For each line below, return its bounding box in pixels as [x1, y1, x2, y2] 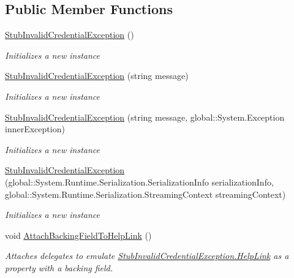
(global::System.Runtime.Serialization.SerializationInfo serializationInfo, [5, 175, 274, 188]
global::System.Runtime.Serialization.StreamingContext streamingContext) [5, 187, 286, 200]
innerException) [5, 122, 65, 135]
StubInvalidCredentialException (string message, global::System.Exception [5, 110, 285, 123]
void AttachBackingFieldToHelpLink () [5, 228, 152, 241]
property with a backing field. [5, 261, 113, 274]
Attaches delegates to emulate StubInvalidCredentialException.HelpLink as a [5, 249, 289, 262]
